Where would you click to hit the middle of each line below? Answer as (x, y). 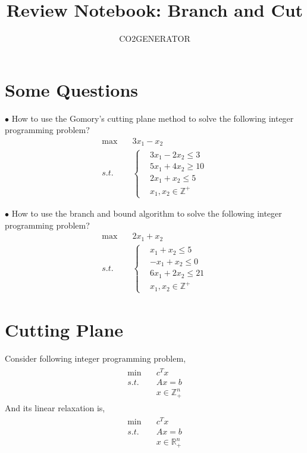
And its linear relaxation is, (55, 407)
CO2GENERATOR (155, 38)
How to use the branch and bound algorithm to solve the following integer (147, 213)
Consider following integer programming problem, (95, 358)
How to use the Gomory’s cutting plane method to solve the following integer (153, 118)
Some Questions (72, 89)
